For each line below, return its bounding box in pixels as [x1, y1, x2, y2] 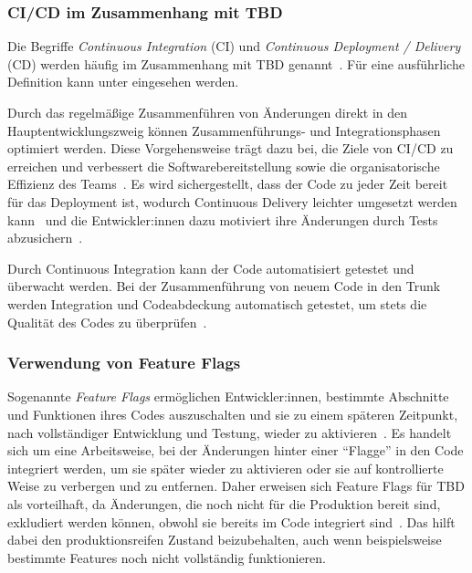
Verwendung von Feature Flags [7, 351, 241, 374]
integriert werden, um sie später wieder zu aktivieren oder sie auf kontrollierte [7, 458, 444, 477]
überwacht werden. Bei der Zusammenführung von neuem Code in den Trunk [7, 276, 441, 296]
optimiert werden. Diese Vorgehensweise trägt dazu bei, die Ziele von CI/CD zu [7, 139, 454, 158]
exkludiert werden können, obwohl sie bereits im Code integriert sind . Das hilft [7, 512, 456, 531]
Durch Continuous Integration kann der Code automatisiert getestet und [7, 258, 414, 277]
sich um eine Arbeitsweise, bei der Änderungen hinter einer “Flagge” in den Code [7, 441, 464, 460]
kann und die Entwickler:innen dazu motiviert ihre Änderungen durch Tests [7, 210, 438, 229]
